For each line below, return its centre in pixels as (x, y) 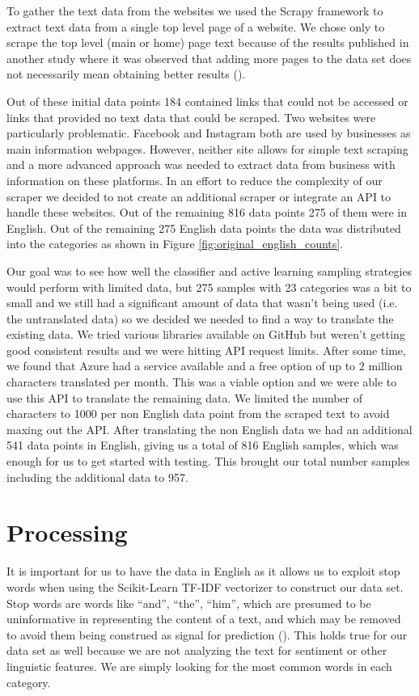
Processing (67, 532)
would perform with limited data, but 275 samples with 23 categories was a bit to (209, 287)
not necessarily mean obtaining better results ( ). (126, 74)
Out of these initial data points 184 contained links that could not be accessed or (207, 101)
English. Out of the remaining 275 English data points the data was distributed (204, 228)
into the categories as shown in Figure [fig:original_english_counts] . (175, 244)
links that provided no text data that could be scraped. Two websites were (191, 117)
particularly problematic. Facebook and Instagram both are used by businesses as (209, 133)
